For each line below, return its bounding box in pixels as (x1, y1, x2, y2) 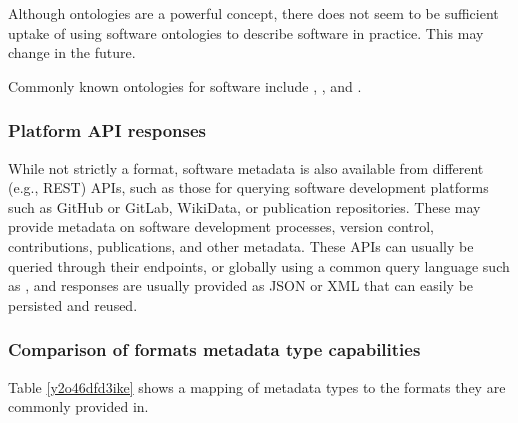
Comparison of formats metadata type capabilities (8, 337, 421, 362)
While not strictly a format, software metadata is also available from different (8, 157, 484, 178)
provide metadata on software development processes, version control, (8, 216, 434, 237)
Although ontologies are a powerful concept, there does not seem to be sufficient (8, 3, 499, 23)
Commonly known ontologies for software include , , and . (8, 75, 362, 96)
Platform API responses (8, 118, 206, 143)
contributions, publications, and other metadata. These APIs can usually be (8, 235, 474, 256)
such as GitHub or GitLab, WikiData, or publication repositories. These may (8, 196, 481, 217)
